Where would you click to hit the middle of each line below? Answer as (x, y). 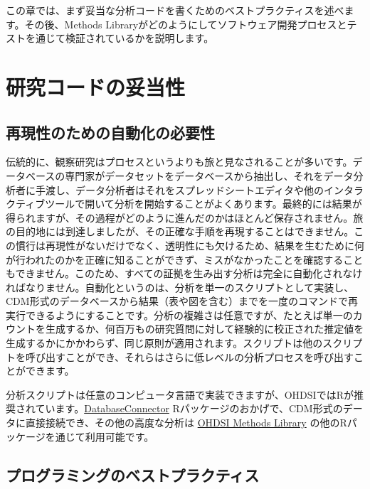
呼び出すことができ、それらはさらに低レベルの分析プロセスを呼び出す (190, 356)
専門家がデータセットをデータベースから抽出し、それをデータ (209, 175)
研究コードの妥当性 (96, 86)
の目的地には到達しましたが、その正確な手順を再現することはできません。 (180, 231)
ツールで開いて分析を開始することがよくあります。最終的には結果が (203, 204)
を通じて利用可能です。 (100, 436)
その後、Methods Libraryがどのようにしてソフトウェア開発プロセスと (186, 24)
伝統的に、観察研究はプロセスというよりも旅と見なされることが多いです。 (179, 162)
